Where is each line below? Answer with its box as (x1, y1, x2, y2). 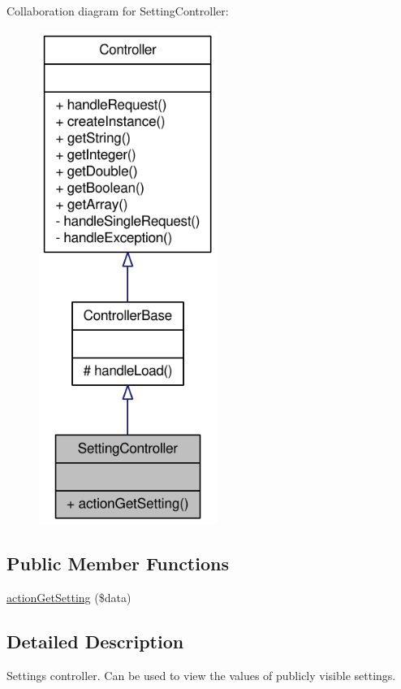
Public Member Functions (6, 551, 229, 576)
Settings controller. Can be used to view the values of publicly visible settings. (6, 666, 396, 683)
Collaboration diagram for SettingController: (6, 2, 229, 19)
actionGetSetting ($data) (6, 589, 132, 606)
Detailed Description (6, 629, 184, 654)
